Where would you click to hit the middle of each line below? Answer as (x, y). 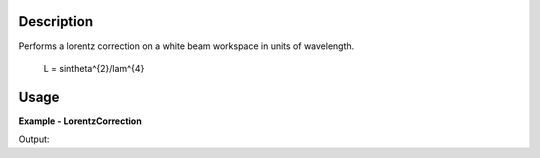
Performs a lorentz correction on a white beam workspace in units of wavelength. (186, 46)
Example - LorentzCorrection (80, 121)
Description (56, 21)
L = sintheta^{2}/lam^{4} (94, 68)
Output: (34, 139)
